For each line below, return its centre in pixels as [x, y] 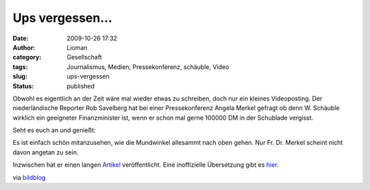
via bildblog [29, 177]
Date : [21, 38]
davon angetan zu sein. [46, 152]
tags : [20, 67]
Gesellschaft [84, 57]
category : [27, 57]
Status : [23, 86]
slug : [20, 77]
